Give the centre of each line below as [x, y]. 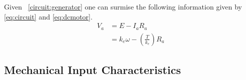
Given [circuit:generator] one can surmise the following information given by [123, 6]
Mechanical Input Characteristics [93, 70]
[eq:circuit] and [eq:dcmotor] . [48, 16]
